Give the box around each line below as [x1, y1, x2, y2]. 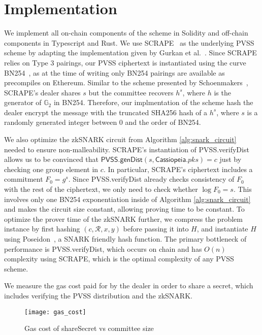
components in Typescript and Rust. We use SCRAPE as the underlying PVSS [4, 37, 254, 48]
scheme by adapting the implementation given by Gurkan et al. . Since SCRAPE [4, 47, 257, 58]
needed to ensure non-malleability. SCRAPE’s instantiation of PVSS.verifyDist [4, 144, 249, 154]
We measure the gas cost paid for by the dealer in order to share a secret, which [4, 280, 253, 291]
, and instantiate [196, 223, 248, 234]
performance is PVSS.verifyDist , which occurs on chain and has [4, 243, 202, 254]
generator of [4, 97, 42, 108]
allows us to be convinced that [4, 154, 99, 164]
